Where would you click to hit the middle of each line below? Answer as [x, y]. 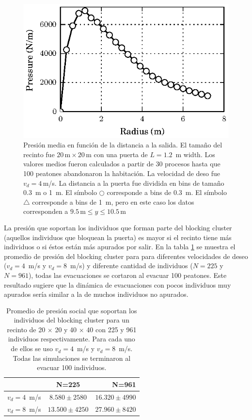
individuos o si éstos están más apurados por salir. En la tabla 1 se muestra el [120, 247]
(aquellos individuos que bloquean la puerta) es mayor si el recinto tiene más [118, 237]
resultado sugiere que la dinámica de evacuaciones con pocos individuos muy [118, 284]
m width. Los [195, 154]
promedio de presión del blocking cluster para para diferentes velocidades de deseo [126, 256]
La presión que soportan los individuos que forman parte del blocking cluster [118, 227]
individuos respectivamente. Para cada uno [71, 339]
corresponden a [46, 211]
